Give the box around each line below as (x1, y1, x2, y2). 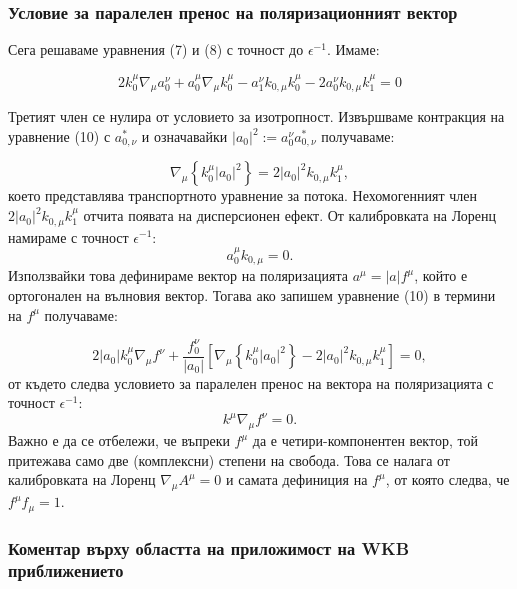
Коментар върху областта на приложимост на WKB (8, 535, 410, 560)
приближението (8, 558, 124, 583)
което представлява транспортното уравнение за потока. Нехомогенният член (8, 185, 477, 206)
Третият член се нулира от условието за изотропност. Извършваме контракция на (8, 106, 505, 127)
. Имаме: (326, 39, 380, 60)
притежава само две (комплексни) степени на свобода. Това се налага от (8, 449, 450, 470)
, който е (414, 265, 468, 286)
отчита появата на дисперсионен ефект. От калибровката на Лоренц (83, 205, 497, 226)
